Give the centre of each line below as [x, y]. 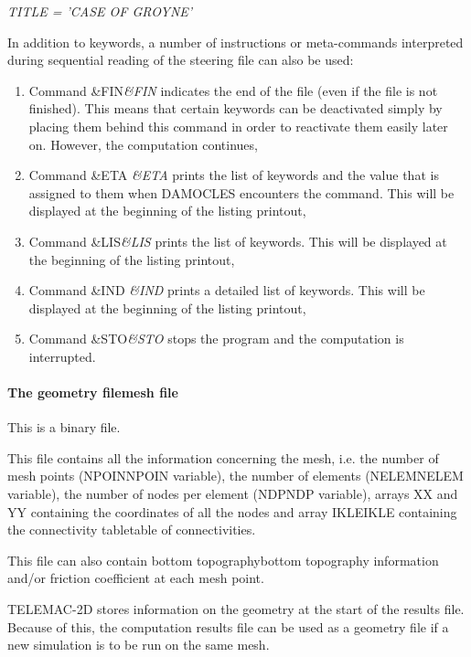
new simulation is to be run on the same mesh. [139, 645]
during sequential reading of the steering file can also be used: [181, 60]
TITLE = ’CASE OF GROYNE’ [100, 11]
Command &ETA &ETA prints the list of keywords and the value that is [234, 175]
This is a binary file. [64, 427]
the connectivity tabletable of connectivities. [132, 530]
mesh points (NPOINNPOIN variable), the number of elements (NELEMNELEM [235, 476]
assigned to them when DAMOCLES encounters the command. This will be [241, 192]
